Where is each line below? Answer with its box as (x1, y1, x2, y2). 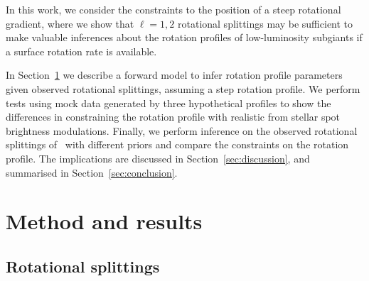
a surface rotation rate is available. (6, 43, 157, 58)
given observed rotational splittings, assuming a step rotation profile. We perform (6, 81, 360, 96)
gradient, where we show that (6, 16, 134, 31)
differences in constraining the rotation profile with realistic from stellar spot (6, 109, 341, 124)
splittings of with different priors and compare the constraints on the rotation (6, 137, 349, 152)
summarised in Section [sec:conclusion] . (6, 165, 178, 180)
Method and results (6, 206, 203, 236)
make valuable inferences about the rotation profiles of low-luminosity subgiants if (6, 30, 363, 45)
